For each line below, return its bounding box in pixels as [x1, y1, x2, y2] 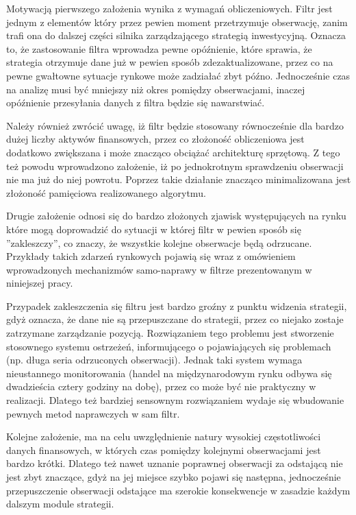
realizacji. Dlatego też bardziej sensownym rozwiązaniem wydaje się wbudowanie [6, 393, 344, 407]
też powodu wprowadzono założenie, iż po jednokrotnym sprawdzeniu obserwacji [6, 158, 344, 173]
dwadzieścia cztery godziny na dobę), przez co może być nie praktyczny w [6, 379, 316, 394]
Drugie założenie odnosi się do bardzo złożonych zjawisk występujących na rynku [6, 208, 346, 223]
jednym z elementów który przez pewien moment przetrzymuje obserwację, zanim [6, 14, 348, 29]
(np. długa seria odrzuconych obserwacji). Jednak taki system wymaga [6, 352, 303, 367]
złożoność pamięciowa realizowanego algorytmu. [6, 185, 206, 200]
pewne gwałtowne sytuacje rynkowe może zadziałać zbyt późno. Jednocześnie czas [6, 68, 351, 82]
